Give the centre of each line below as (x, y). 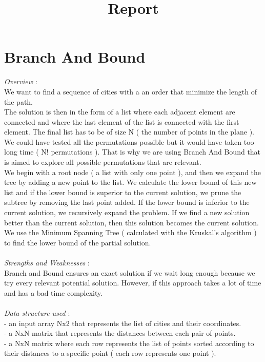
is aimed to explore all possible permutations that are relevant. (103, 162)
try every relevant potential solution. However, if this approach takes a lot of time (133, 283)
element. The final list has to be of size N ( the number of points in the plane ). (129, 132)
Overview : (21, 81)
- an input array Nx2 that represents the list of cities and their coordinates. (123, 323)
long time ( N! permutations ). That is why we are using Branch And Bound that (132, 152)
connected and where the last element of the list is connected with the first (122, 121)
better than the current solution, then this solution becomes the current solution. (131, 222)
